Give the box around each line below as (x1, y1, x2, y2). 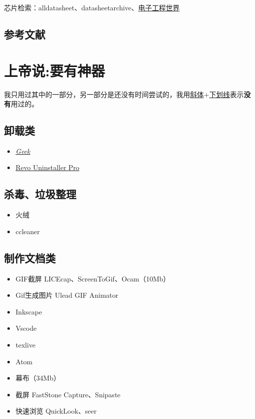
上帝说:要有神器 (4, 60, 105, 80)
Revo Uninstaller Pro (15, 162, 80, 173)
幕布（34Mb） (15, 373, 61, 383)
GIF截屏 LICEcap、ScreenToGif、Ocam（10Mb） (15, 273, 170, 283)
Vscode (15, 323, 37, 333)
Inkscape (15, 306, 42, 316)
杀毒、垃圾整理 (4, 186, 76, 202)
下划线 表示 (209, 89, 244, 99)
